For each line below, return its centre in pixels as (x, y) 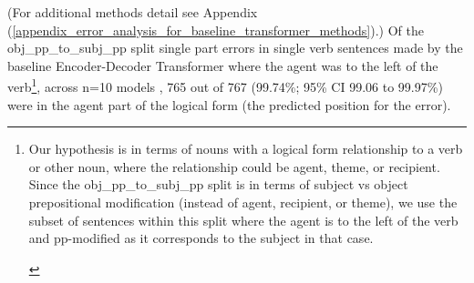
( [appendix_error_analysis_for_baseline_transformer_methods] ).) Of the (216, 30)
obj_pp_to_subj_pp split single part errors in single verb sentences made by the (235, 48)
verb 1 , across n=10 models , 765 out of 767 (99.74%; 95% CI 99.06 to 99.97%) (225, 86)
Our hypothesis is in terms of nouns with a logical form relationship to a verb (246, 149)
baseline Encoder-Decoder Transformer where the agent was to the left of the (223, 65)
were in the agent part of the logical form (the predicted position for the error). (229, 104)
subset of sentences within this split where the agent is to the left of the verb (243, 220)
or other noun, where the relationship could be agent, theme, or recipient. (234, 166)
